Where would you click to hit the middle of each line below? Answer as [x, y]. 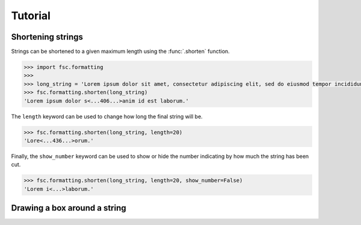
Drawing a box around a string [69, 208]
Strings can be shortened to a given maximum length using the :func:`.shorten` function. [120, 52]
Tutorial [31, 16]
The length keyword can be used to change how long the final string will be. [107, 116]
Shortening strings [47, 37]
